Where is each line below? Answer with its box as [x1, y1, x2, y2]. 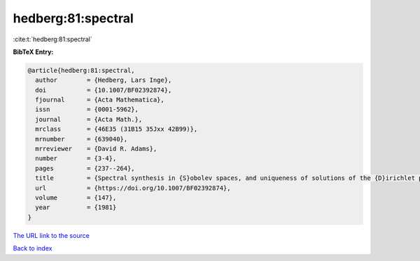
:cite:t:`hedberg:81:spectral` [13, 35, 92, 43]
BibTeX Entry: [13, 48, 54, 56]
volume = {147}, [35, 194, 117, 202]
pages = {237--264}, [35, 164, 136, 172]
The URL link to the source [13, 231, 90, 239]
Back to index [13, 244, 52, 253]
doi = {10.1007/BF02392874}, [35, 86, 172, 94]
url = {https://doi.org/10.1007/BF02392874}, [35, 184, 231, 192]
